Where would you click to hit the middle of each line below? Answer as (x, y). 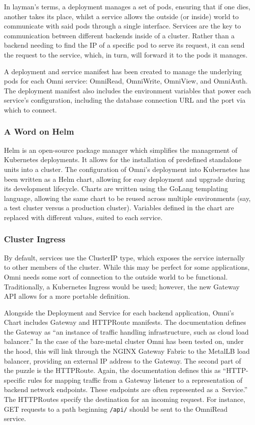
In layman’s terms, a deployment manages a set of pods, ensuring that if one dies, (127, 6)
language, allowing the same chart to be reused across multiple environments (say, (127, 198)
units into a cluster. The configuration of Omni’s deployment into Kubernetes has (127, 169)
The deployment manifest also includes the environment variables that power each (127, 90)
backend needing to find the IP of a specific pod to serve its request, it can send (124, 45)
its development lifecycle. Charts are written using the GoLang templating (116, 188)
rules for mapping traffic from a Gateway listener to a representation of (135, 380)
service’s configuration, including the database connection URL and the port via (125, 100)
